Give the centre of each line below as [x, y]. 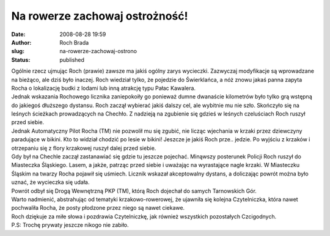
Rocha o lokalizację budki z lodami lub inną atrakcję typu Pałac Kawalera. [103, 88]
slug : [18, 51]
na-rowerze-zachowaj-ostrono [98, 51]
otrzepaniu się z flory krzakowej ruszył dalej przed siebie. [84, 148]
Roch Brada [74, 42]
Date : [18, 34]
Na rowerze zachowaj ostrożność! [100, 16]
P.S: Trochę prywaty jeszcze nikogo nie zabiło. [70, 225]
